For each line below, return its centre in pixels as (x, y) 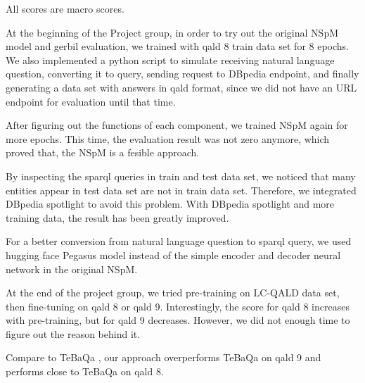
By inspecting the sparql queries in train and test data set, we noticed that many (181, 176)
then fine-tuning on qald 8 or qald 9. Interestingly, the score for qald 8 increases (178, 306)
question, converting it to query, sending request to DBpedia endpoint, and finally (182, 74)
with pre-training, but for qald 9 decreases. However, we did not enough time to (178, 320)
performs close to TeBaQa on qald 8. (85, 371)
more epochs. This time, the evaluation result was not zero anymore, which (168, 138)
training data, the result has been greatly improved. (117, 217)
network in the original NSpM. (72, 269)
